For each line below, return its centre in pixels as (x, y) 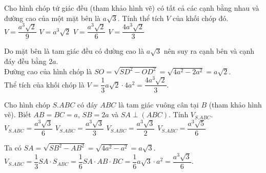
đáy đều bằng (25, 61)
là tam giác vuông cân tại (158, 104)
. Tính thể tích (141, 18)
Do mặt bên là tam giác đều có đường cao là (74, 51)
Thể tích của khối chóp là (44, 84)
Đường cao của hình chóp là (48, 71)
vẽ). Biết (18, 114)
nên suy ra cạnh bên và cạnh (209, 51)
